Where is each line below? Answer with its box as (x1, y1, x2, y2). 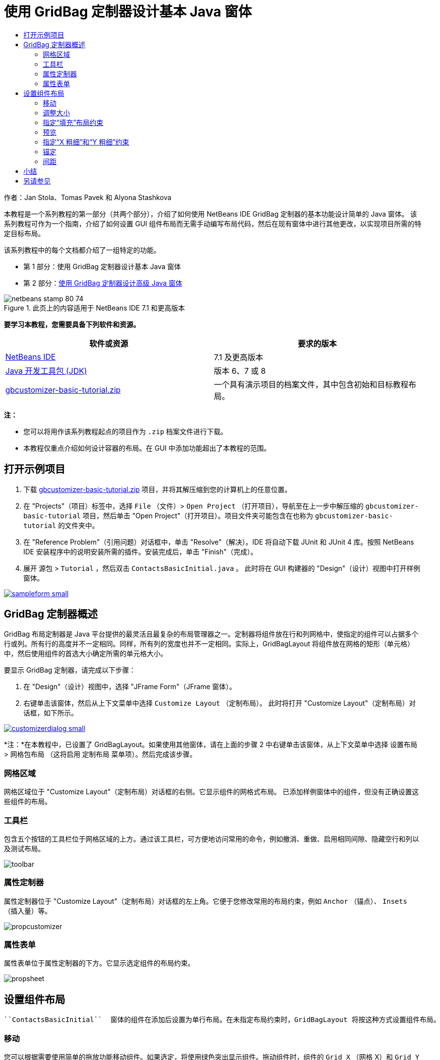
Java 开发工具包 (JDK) (5, 366, 87, 376)
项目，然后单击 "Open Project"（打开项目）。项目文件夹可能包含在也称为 (82, 511, 314, 520)
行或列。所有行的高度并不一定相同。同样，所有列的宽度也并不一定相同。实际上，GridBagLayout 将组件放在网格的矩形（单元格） (4, 640, 414, 648)
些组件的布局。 (4, 797, 52, 806)
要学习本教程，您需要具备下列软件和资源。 (4, 320, 140, 329)
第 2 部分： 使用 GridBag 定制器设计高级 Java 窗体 (23, 278, 182, 287)
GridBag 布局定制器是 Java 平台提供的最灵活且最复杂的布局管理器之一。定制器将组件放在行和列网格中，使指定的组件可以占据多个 (4, 630, 419, 639)
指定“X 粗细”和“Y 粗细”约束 (43, 137, 129, 146)
